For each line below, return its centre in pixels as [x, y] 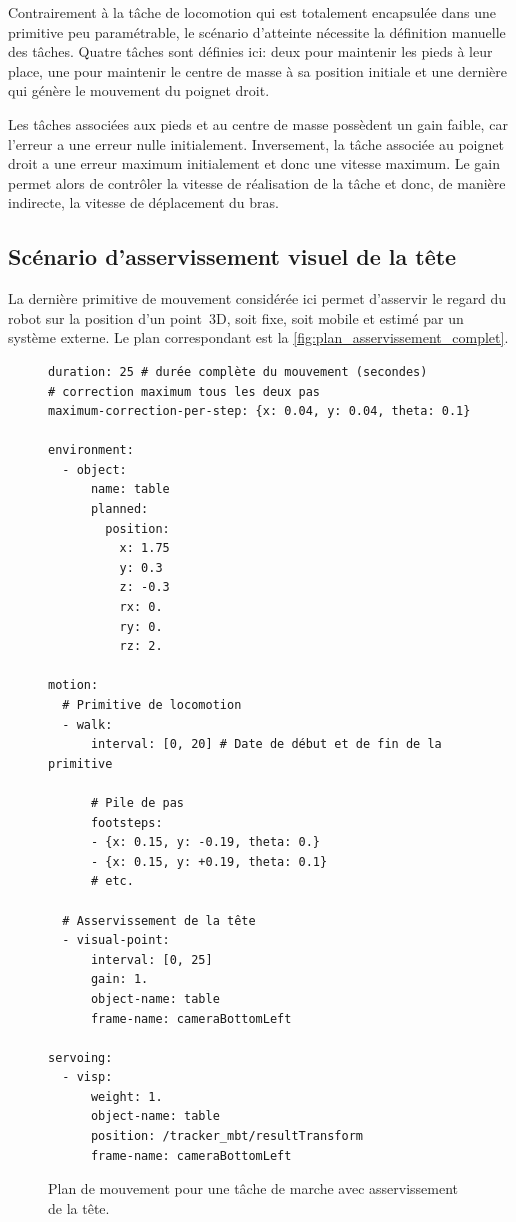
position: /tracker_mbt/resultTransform [226, 1136]
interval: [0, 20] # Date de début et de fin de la [266, 744]
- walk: [87, 724]
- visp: [87, 1077]
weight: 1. [126, 1096]
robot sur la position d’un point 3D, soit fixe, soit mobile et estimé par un [236, 317]
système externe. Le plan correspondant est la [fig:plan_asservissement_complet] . [258, 337]
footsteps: [126, 822]
